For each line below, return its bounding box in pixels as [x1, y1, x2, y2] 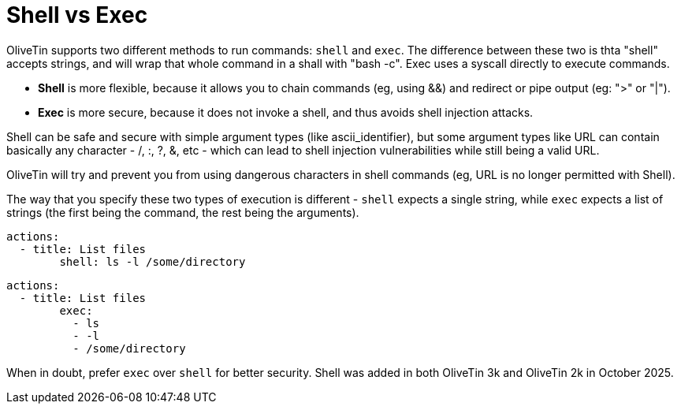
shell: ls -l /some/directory [59, 255, 246, 268]
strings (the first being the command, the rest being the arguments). [6, 205, 359, 219]
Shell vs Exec [6, 2, 148, 28]
